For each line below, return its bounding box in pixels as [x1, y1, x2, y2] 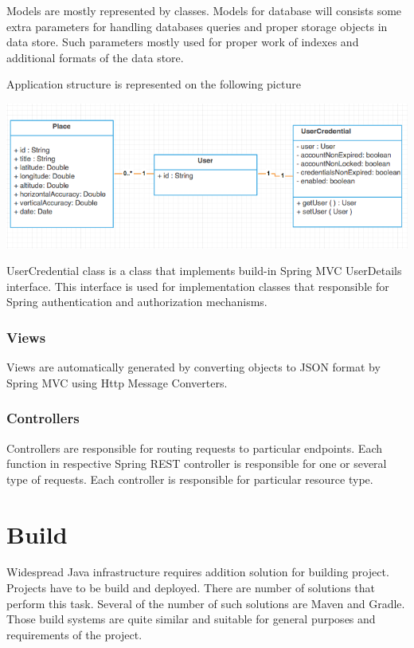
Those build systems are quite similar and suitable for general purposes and [6, 611, 376, 627]
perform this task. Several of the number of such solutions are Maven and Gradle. [6, 595, 405, 611]
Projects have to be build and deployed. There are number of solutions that [6, 579, 375, 596]
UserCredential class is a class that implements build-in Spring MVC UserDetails [6, 262, 402, 279]
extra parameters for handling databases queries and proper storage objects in [6, 18, 388, 34]
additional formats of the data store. [6, 49, 184, 65]
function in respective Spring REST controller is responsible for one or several [6, 455, 387, 472]
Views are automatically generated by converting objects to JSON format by [6, 359, 381, 375]
